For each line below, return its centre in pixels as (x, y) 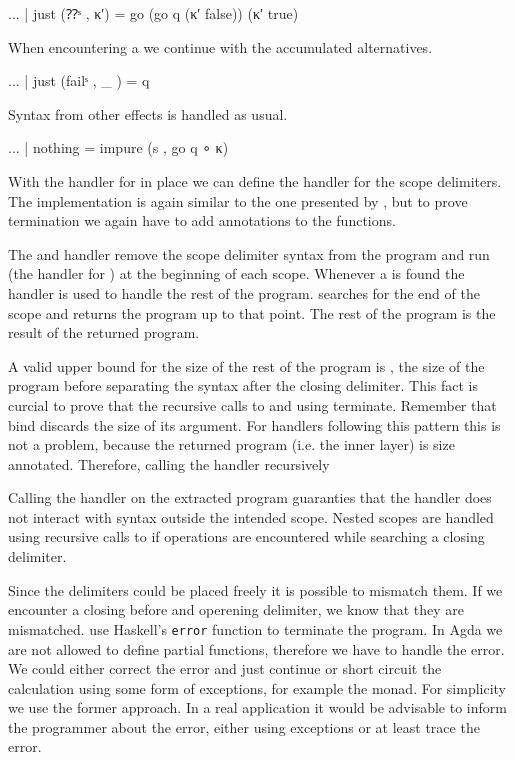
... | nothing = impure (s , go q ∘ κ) (118, 147)
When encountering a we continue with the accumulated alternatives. (220, 46)
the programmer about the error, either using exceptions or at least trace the (244, 726)
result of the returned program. (104, 332)
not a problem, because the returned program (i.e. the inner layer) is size (231, 444)
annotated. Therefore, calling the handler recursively (169, 463)
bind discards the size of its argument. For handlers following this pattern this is (254, 424)
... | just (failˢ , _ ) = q (79, 80)
